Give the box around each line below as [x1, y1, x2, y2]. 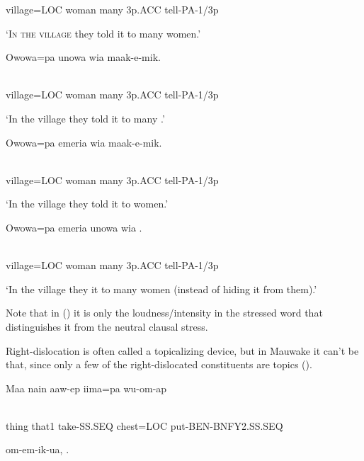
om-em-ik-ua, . [6, 442, 69, 457]
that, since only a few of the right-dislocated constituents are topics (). [6, 357, 312, 372]
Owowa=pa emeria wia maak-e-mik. [6, 135, 162, 149]
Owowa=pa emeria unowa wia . [6, 220, 142, 234]
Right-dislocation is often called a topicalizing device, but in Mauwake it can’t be [6, 343, 359, 358]
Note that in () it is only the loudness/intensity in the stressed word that [6, 305, 323, 320]
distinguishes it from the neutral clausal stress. [6, 319, 208, 334]
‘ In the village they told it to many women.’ [6, 25, 201, 40]
